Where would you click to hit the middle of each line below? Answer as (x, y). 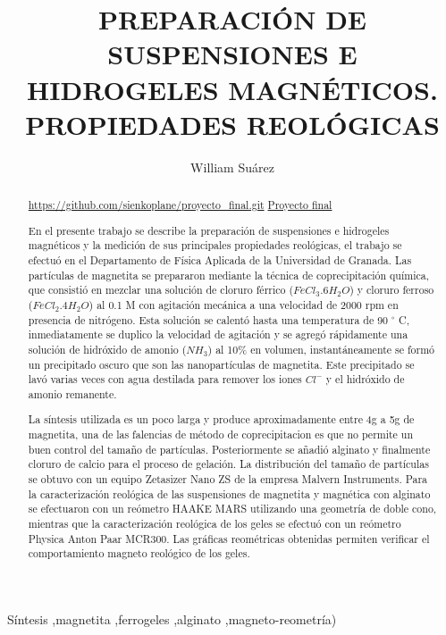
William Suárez (232, 167)
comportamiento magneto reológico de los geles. (139, 553)
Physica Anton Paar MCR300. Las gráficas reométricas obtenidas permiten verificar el (229, 538)
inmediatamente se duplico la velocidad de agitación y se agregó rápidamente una (218, 334)
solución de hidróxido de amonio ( (107, 349)
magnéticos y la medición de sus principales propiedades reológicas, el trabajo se (215, 245)
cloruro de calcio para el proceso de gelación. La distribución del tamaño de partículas (228, 464)
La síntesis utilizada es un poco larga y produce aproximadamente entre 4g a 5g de (221, 419)
